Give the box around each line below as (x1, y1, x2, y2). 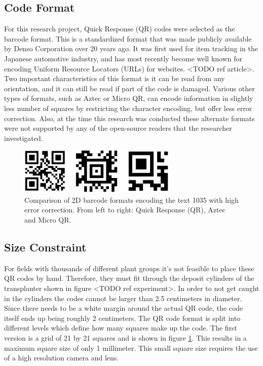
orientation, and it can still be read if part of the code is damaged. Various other (4, 83, 255, 93)
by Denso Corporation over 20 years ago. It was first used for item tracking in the (4, 43, 258, 54)
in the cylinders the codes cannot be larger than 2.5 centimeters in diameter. (4, 292, 242, 303)
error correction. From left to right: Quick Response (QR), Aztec (24, 204, 226, 215)
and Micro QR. (24, 214, 71, 225)
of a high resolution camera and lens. (4, 352, 119, 363)
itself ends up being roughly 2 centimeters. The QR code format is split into (4, 312, 241, 323)
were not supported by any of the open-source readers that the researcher (4, 123, 232, 133)
